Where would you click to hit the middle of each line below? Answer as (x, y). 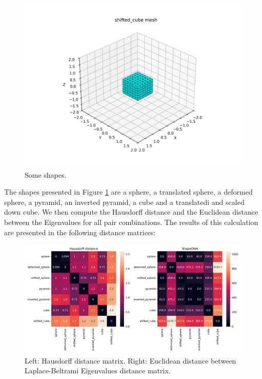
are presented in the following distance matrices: (80, 232)
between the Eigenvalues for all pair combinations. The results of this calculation (131, 222)
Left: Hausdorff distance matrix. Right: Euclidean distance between (130, 360)
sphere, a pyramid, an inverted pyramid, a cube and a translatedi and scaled (124, 202)
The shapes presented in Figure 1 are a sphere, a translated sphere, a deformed (128, 192)
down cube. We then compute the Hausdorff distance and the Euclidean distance (131, 212)
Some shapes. (46, 174)
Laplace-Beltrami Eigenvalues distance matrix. (98, 371)
